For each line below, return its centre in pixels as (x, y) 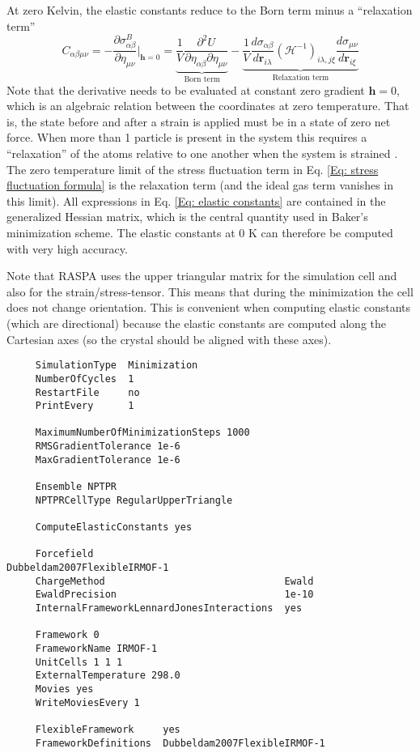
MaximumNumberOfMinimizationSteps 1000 (142, 433)
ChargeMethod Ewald (174, 581)
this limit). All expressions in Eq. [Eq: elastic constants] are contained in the (196, 200)
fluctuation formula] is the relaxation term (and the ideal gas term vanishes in (200, 185)
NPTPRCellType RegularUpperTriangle (134, 500)
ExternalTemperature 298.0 (108, 676)
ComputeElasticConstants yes (114, 528)
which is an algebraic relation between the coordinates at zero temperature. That (208, 106)
